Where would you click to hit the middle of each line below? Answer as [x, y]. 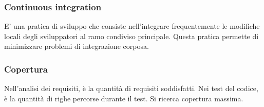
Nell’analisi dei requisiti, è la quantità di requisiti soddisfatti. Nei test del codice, [131, 88]
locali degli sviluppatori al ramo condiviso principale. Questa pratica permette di [131, 36]
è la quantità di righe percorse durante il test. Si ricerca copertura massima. [124, 98]
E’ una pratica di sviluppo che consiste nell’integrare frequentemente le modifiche [132, 26]
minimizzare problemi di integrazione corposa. [77, 46]
